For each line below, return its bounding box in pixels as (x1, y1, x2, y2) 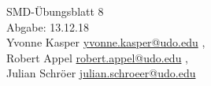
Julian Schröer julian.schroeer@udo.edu (6, 65, 196, 81)
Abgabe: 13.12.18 (6, 18, 90, 35)
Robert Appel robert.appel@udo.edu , (6, 49, 189, 65)
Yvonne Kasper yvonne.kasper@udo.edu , (6, 34, 205, 50)
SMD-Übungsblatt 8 (6, 3, 104, 19)
